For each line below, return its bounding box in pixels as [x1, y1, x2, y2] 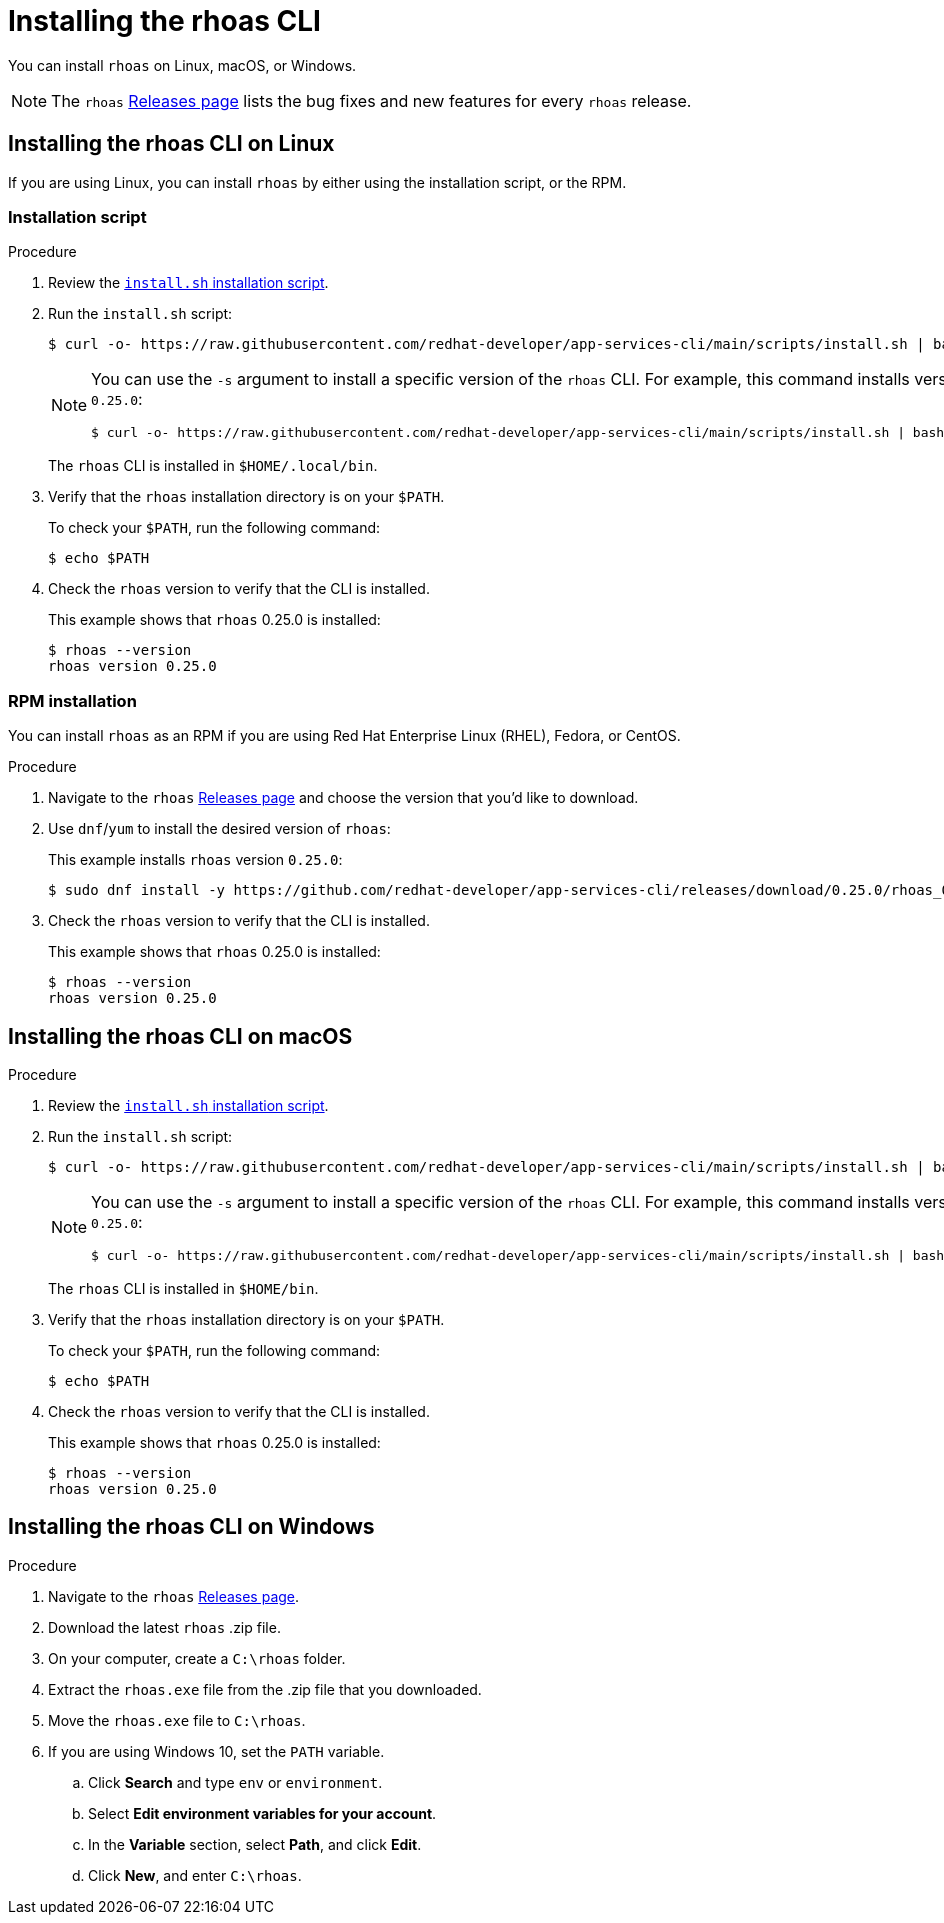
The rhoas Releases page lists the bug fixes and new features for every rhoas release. [51, 90, 692, 111]
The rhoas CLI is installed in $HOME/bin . [48, 1279, 319, 1297]
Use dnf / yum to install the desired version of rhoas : [48, 820, 391, 838]
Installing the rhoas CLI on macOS [8, 1023, 353, 1049]
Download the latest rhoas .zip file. [48, 1618, 281, 1636]
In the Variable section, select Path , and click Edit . [88, 1835, 422, 1853]
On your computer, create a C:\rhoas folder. [48, 1649, 346, 1667]
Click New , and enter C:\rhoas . [88, 1866, 302, 1884]
